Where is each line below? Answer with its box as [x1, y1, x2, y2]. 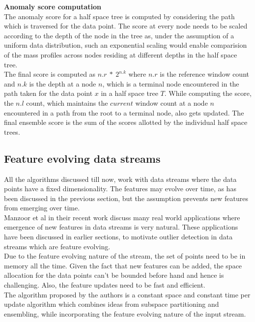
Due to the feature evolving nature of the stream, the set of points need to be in [4, 251, 246, 261]
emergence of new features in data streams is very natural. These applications [4, 222, 238, 232]
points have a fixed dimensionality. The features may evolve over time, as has [4, 183, 236, 194]
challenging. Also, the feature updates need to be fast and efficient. [4, 280, 205, 290]
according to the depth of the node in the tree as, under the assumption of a [4, 30, 234, 40]
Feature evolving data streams [4, 150, 161, 166]
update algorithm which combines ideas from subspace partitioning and [4, 299, 219, 309]
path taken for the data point [4, 88, 93, 98]
